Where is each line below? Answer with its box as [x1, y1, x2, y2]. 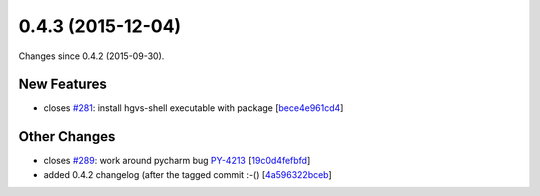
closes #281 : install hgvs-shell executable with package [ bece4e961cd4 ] [43, 102, 344, 114]
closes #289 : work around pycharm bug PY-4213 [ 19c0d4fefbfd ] [43, 155, 311, 167]
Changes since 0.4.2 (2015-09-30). [18, 50, 165, 62]
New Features [18, 76, 107, 93]
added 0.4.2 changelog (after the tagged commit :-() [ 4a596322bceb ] [43, 168, 332, 180]
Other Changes [18, 128, 116, 145]
